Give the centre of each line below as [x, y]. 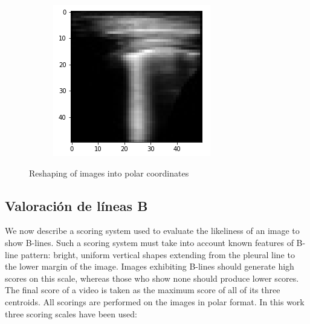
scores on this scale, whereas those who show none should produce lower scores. [152, 278]
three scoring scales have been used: [71, 313]
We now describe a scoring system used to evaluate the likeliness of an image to [152, 231]
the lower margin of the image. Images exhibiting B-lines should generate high [150, 266]
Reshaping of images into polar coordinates [109, 173]
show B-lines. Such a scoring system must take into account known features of [149, 242]
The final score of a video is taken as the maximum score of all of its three [143, 290]
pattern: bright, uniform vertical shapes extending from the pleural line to [158, 254]
